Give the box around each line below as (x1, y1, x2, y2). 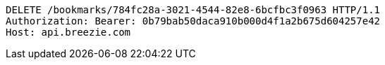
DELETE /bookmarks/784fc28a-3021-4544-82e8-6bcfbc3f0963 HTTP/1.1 (6, 4, 381, 15)
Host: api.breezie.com (6, 27, 131, 38)
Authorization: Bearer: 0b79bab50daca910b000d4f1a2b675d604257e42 (6, 15, 381, 27)
